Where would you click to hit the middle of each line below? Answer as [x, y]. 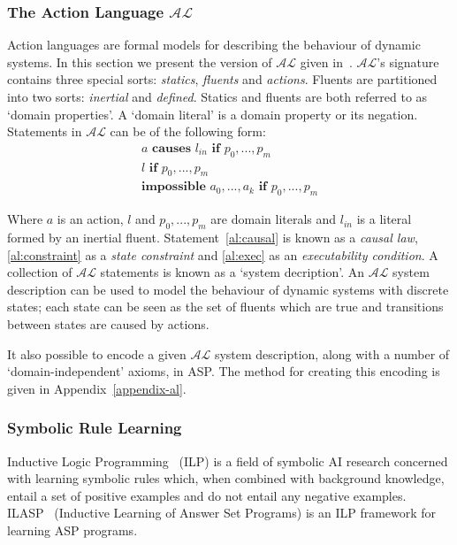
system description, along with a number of [332, 353]
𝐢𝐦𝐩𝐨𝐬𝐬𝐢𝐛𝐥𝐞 [173, 187]
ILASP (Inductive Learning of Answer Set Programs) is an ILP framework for [222, 513]
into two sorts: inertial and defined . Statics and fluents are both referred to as [217, 96]
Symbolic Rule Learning [95, 428]
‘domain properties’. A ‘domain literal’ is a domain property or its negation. [213, 114]
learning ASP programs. [72, 530]
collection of [40, 272]
